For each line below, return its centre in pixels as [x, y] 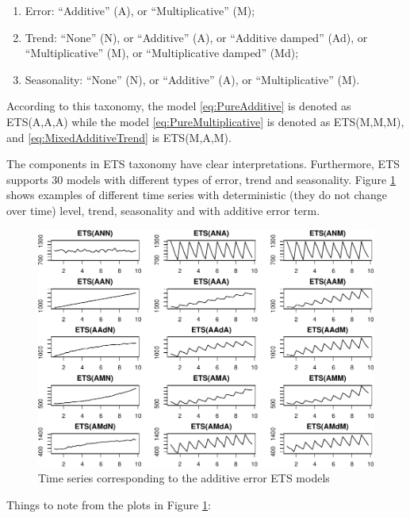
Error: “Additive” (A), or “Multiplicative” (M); [140, 10]
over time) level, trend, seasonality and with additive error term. [163, 210]
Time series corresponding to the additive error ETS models [184, 478]
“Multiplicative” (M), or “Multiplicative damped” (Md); [162, 53]
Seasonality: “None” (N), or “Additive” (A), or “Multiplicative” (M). [192, 79]
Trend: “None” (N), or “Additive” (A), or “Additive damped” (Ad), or [196, 37]
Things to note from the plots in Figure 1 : [109, 504]
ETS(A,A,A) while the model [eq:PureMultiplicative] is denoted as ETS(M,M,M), [205, 121]
